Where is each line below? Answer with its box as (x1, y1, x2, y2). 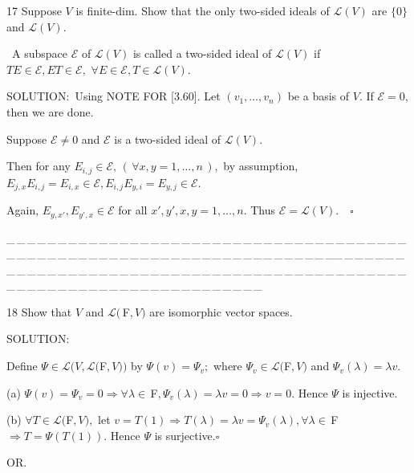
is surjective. (154, 426, 216, 443)
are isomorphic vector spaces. (149, 303, 293, 320)
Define (6, 357, 38, 374)
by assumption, (223, 157, 298, 174)
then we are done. (6, 103, 94, 120)
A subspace (12, 45, 67, 62)
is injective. (342, 384, 398, 401)
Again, (6, 202, 39, 218)
